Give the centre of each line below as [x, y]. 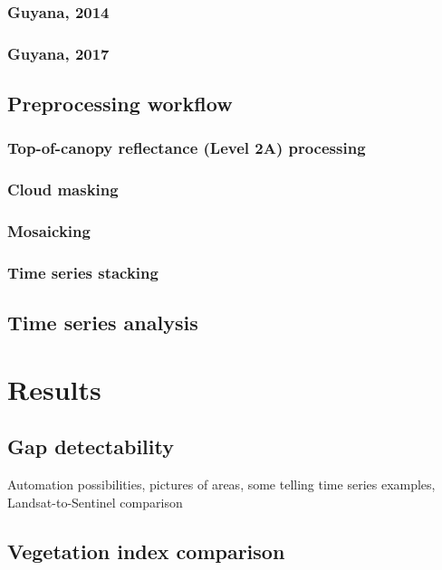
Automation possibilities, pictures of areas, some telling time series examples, [221, 484]
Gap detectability [91, 446]
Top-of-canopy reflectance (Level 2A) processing [187, 148]
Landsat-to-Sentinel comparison [95, 502]
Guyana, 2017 [58, 53]
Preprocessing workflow [120, 104]
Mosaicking [49, 231]
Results [54, 389]
